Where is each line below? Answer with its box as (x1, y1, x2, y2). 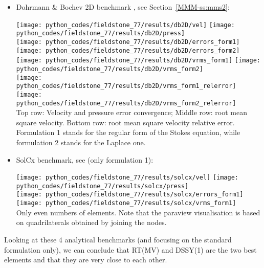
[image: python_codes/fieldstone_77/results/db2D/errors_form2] (16, 47, 240, 54)
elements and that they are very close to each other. (4, 254, 167, 265)
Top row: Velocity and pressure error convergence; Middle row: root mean (16, 107, 248, 118)
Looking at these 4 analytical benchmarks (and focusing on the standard (4, 234, 232, 244)
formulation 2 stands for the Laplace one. (16, 137, 146, 147)
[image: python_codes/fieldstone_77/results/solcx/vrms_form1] (16, 199, 236, 207)
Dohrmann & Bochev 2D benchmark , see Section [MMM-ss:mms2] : (16, 2, 230, 12)
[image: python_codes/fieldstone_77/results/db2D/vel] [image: (16, 21, 235, 29)
